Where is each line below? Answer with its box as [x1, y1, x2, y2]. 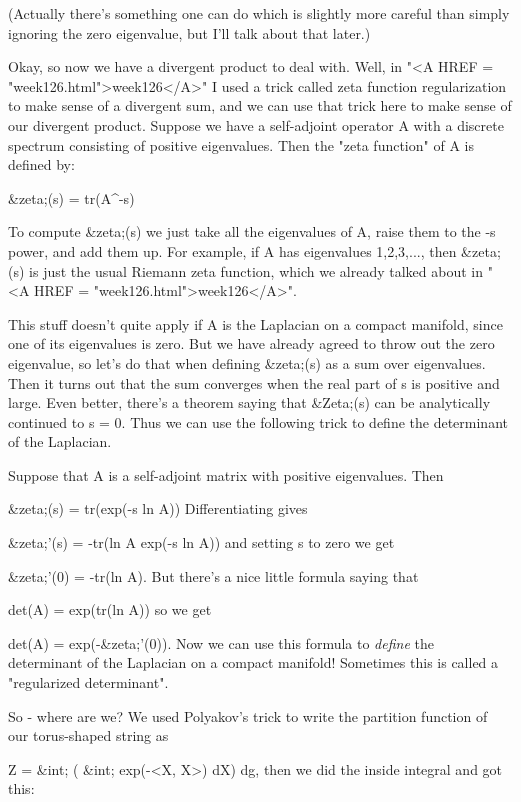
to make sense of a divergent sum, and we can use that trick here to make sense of [8, 95, 512, 116]
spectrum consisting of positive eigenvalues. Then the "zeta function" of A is [8, 134, 474, 155]
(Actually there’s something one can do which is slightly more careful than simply [8, 3, 510, 23]
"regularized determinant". [8, 672, 169, 693]
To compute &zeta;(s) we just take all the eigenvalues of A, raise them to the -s [8, 221, 496, 242]
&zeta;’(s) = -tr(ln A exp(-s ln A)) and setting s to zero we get [8, 532, 395, 553]
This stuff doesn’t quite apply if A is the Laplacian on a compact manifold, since [8, 313, 503, 334]
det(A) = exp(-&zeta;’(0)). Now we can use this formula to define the [8, 632, 434, 653]
